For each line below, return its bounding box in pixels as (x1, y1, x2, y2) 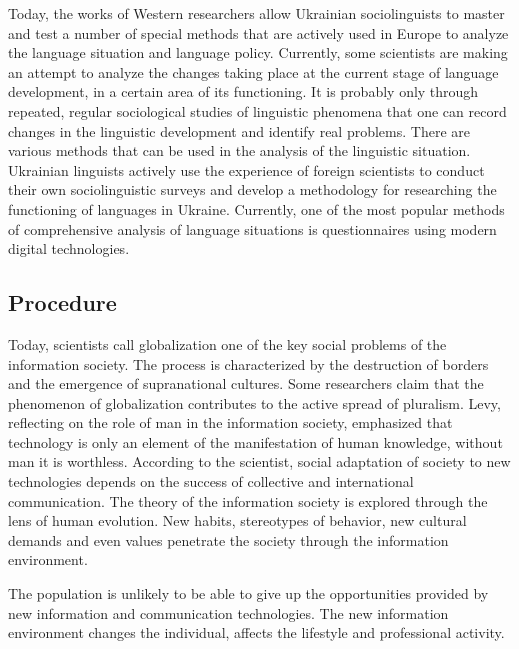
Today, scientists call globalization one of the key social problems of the (8, 333, 447, 354)
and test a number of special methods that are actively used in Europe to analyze (8, 22, 509, 43)
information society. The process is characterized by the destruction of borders (8, 353, 489, 374)
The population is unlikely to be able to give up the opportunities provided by (8, 583, 489, 604)
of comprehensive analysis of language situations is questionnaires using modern (8, 218, 497, 239)
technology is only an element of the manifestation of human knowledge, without (8, 431, 503, 452)
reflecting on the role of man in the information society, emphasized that (8, 412, 453, 433)
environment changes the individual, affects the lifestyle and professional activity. (8, 622, 505, 643)
